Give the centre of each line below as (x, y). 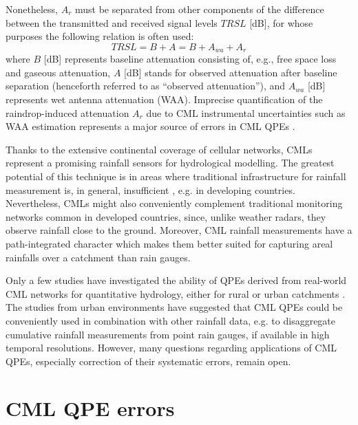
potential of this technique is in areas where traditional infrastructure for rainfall (176, 176)
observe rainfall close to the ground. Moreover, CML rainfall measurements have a (179, 230)
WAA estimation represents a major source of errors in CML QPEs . (150, 126)
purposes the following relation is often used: (100, 36)
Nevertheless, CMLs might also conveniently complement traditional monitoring (174, 203)
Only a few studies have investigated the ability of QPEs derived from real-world (176, 280)
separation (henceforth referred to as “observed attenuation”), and (146, 86)
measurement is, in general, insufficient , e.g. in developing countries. (150, 189)
